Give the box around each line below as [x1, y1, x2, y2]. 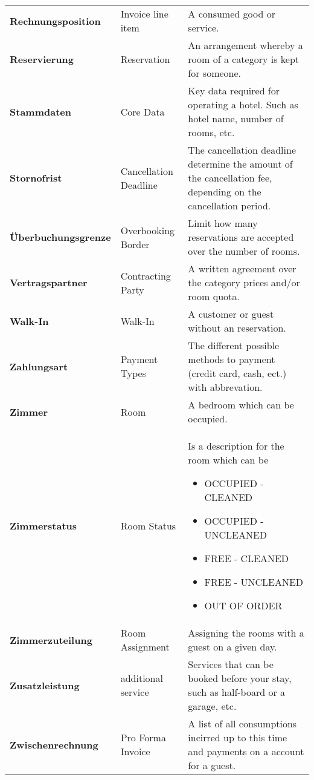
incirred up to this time [188, 730, 287, 744]
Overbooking [120, 223, 175, 237]
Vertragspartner [10, 275, 88, 289]
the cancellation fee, [188, 171, 272, 185]
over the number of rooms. [188, 244, 300, 258]
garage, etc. [188, 699, 237, 713]
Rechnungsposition [10, 13, 101, 28]
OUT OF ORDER [204, 598, 283, 612]
